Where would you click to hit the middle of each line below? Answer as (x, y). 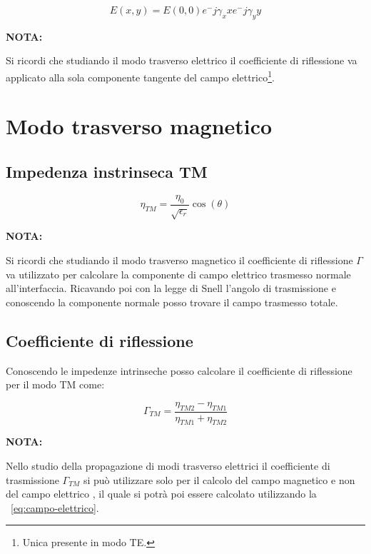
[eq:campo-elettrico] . (55, 507)
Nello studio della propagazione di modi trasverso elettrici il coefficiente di (168, 465)
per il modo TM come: (55, 384)
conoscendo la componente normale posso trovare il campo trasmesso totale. (172, 302)
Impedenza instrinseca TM (107, 171)
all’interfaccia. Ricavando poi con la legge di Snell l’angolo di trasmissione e (171, 288)
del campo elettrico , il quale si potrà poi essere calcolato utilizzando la (161, 494)
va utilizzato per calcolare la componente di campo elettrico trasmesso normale (178, 274)
